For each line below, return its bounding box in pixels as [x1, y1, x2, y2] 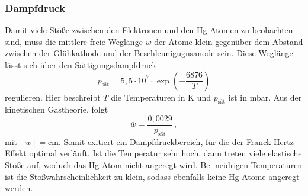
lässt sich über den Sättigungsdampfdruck [5, 59, 156, 70]
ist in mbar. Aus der [228, 91, 302, 103]
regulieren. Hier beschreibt [5, 91, 101, 103]
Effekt [5, 147, 27, 159]
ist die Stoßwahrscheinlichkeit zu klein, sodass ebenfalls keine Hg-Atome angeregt [5, 170, 300, 182]
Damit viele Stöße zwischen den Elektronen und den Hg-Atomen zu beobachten [5, 24, 293, 36]
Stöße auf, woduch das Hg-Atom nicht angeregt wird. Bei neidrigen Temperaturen [5, 159, 303, 171]
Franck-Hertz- [246, 135, 297, 147]
